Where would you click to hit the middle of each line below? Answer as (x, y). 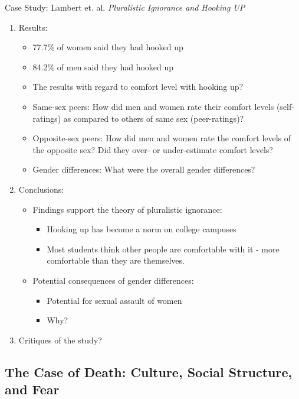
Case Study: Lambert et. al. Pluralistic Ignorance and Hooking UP (125, 7)
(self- (285, 106)
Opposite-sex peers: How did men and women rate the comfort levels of (162, 138)
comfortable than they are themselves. (116, 260)
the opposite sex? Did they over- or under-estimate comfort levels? (153, 149)
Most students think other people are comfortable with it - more (163, 249)
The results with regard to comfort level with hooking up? (138, 87)
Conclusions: (41, 189)
